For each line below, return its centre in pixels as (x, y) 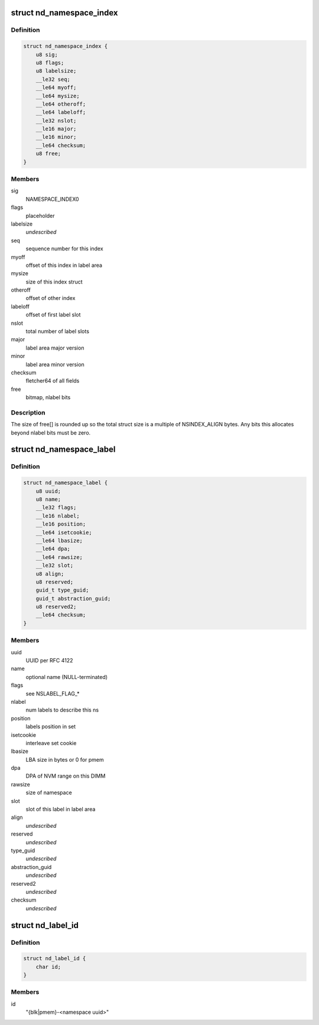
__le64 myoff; (56, 88)
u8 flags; (50, 63)
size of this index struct (54, 282)
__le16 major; (56, 129)
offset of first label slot (53, 315)
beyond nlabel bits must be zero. (51, 432)
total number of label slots (58, 331)
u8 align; (50, 574)
